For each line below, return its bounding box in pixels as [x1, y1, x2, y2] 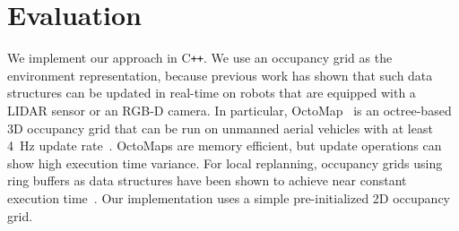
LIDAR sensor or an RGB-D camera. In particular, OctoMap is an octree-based [7, 100, 452, 119]
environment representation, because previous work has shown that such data [7, 65, 433, 84]
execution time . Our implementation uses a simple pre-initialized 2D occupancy [7, 188, 450, 207]
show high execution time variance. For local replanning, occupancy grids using [7, 153, 443, 172]
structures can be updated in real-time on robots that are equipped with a [7, 83, 416, 102]
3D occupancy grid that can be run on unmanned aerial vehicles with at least [7, 118, 433, 137]
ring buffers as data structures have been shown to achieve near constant [7, 171, 407, 190]
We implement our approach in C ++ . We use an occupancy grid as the [7, 48, 393, 67]
